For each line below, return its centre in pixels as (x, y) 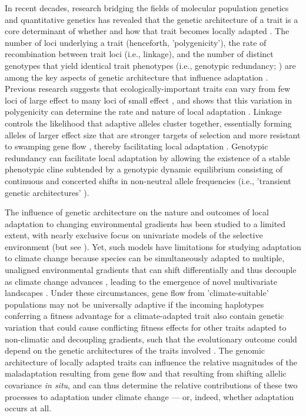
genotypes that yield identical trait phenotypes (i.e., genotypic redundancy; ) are (150, 65)
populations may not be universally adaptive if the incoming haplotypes (134, 304)
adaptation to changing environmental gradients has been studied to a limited (145, 223)
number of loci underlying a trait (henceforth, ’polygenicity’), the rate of (136, 42)
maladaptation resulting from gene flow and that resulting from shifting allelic (146, 373)
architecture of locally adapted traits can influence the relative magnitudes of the (151, 362)
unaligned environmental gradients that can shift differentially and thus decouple (151, 270)
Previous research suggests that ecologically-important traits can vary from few (148, 89)
